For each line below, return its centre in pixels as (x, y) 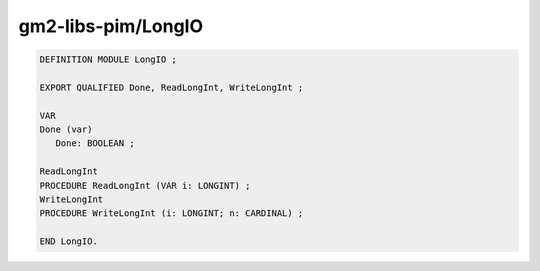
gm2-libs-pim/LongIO (111, 26)
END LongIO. (69, 241)
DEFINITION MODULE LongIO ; (108, 59)
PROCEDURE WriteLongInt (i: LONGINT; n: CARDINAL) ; (171, 213)
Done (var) (66, 129)
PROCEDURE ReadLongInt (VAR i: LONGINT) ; (145, 185)
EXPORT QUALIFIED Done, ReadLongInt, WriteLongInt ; (171, 87)
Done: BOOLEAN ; (95, 143)
